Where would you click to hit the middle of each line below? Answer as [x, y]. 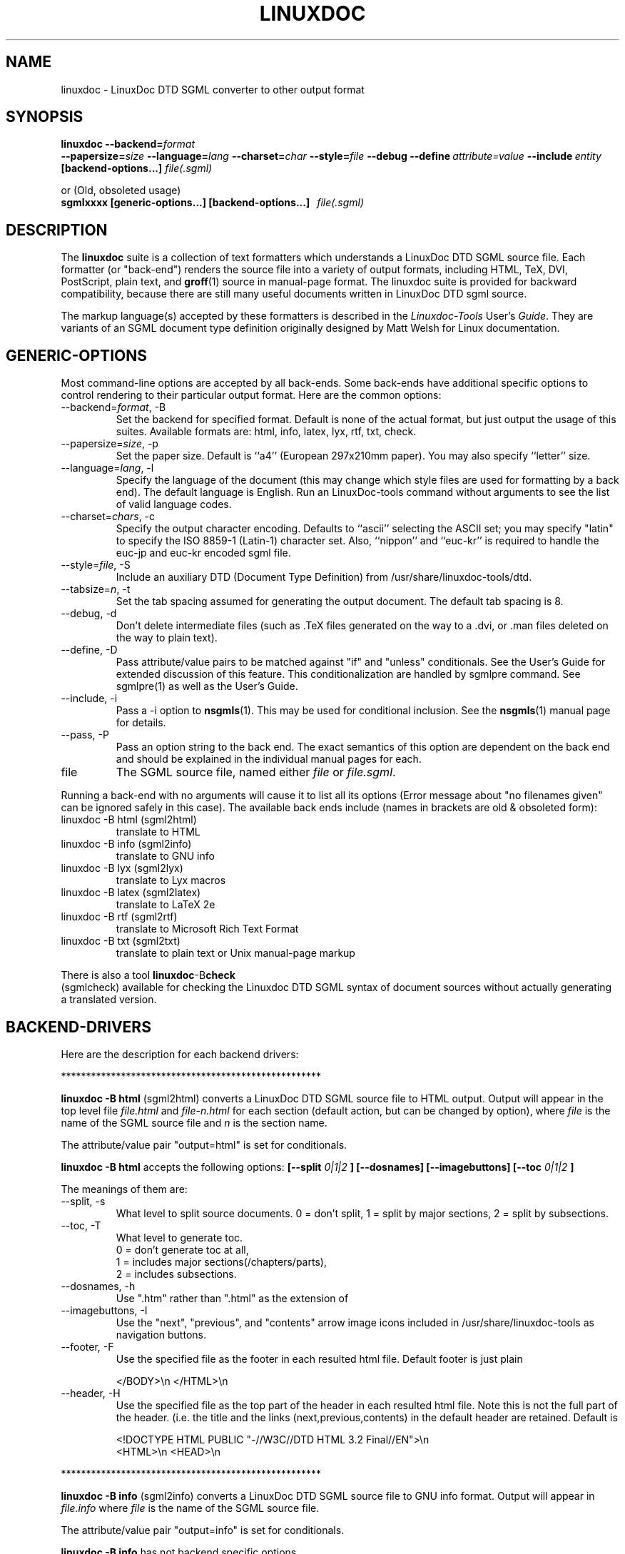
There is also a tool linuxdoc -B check [148, 975]
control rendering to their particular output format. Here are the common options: [251, 395]
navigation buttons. [161, 1334]
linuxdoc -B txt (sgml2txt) [121, 941]
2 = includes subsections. [176, 1274]
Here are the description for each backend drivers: [180, 1054]
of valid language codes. [174, 504]
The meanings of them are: [124, 1189]
